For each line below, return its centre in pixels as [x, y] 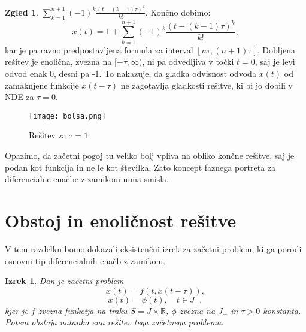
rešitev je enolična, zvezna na [58, 61]
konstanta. [282, 310]
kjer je [16, 310]
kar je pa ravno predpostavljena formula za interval [99, 49]
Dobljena [279, 49]
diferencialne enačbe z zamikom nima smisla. [87, 179]
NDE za [19, 97]
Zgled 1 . [22, 12]
